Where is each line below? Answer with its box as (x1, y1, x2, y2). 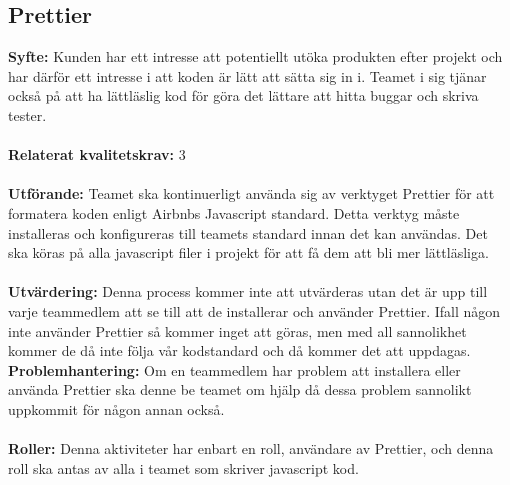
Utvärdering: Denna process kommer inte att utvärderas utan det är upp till (8, 281, 488, 302)
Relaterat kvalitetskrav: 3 (8, 144, 186, 165)
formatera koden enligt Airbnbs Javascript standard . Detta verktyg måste (8, 202, 460, 223)
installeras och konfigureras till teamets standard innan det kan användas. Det (8, 222, 488, 243)
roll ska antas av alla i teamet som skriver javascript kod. (8, 457, 359, 478)
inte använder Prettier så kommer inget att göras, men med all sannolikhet (8, 320, 467, 341)
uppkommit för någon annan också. (8, 398, 225, 419)
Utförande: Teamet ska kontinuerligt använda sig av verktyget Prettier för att (8, 183, 495, 204)
